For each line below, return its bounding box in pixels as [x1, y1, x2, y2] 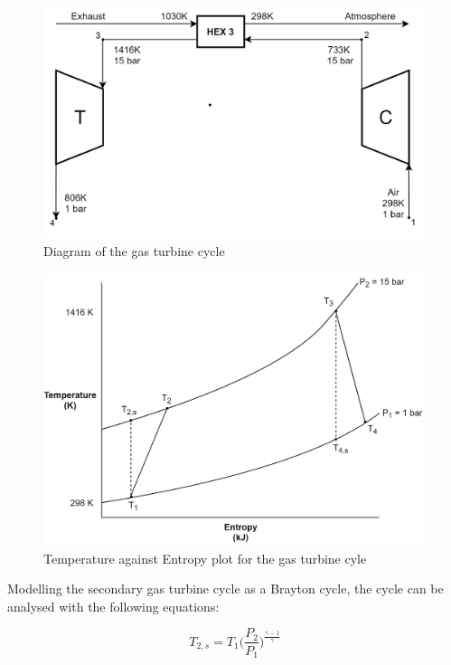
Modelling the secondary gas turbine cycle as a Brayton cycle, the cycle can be [7, 579, 444, 598]
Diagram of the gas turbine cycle [43, 241, 225, 260]
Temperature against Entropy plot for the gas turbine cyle [43, 548, 367, 567]
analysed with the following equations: [7, 596, 220, 615]
